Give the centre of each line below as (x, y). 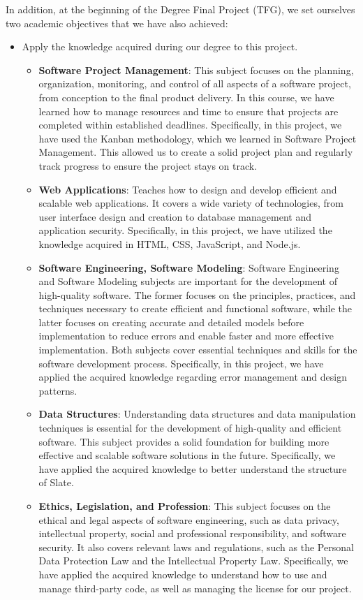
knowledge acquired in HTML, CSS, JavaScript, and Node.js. (170, 243)
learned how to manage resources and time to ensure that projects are (188, 111)
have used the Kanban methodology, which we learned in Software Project (198, 138)
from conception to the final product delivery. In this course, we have (186, 97)
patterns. (58, 390)
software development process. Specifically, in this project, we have (181, 363)
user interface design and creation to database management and (175, 216)
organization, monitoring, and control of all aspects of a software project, (195, 83)
